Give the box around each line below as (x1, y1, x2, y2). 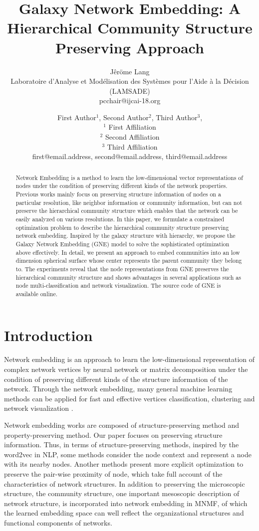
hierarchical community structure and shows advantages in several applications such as (15, 273, 241, 281)
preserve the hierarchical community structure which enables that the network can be (15, 206, 238, 215)
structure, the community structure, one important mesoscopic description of (4, 488, 240, 499)
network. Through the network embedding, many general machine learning (4, 383, 233, 394)
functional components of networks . (4, 517, 112, 528)
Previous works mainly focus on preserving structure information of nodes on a (15, 189, 221, 198)
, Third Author (151, 112, 198, 122)
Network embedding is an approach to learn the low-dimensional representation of (4, 354, 255, 364)
